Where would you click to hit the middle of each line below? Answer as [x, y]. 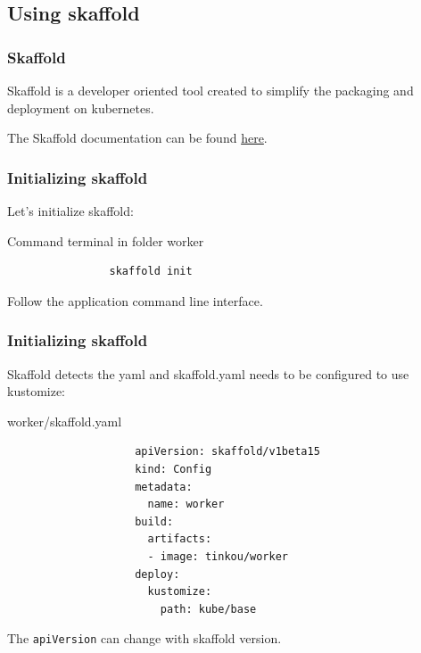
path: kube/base [208, 609]
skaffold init [151, 272]
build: [154, 521]
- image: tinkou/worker [218, 556]
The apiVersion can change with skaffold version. [144, 638]
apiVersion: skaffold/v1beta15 [227, 452]
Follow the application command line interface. [135, 300]
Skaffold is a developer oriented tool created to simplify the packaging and [210, 90]
